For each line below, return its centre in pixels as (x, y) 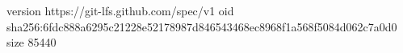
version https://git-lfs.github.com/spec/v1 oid (120, 10)
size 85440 (31, 42)
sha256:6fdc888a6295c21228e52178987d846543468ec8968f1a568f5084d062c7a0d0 (202, 26)
